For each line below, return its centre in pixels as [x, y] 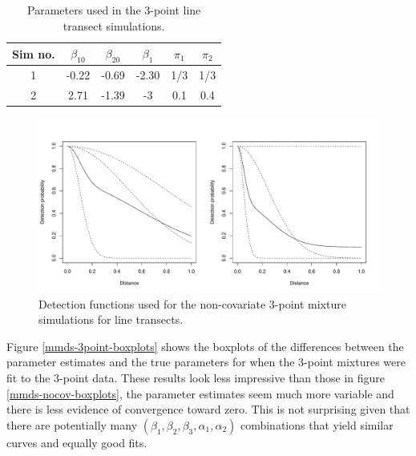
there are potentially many [72, 424]
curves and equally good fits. [77, 442]
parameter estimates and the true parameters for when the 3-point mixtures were [206, 362]
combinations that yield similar [317, 424]
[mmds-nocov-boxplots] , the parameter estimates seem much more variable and [200, 393]
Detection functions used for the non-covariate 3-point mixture [192, 303]
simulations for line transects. [111, 319]
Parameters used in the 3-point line [114, 10]
